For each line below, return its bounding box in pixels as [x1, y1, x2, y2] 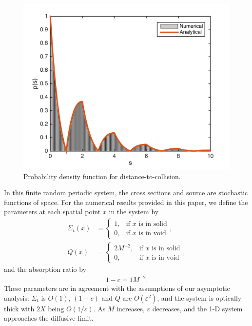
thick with [4, 303, 35, 313]
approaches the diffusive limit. [4, 313, 94, 323]
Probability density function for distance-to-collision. [23, 171, 181, 181]
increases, [116, 303, 145, 313]
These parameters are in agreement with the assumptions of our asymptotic [4, 283, 230, 293]
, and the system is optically [157, 292, 242, 303]
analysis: [4, 292, 29, 303]
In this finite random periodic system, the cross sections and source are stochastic [4, 187, 248, 198]
